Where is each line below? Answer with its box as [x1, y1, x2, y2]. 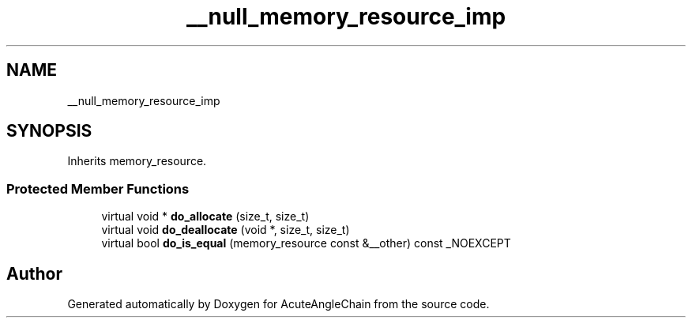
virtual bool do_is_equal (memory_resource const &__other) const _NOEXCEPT [101, 236, 511, 251]
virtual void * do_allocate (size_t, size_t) [101, 209, 310, 224]
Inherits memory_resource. [67, 154, 207, 168]
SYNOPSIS [6, 121, 92, 141]
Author [6, 263, 62, 284]
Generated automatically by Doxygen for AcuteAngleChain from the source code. [67, 297, 490, 311]
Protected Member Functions [6, 180, 190, 197]
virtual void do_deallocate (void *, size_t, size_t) [101, 223, 350, 237]
